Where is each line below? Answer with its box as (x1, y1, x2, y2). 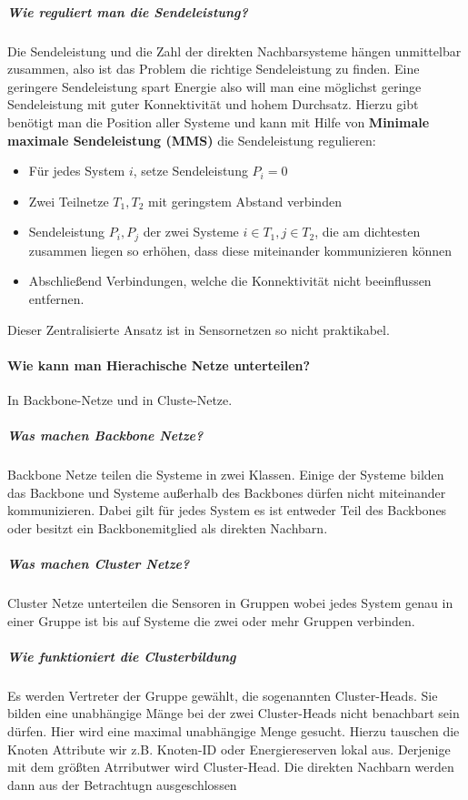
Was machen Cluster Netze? (7, 554, 190, 573)
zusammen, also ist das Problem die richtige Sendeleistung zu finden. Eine (7, 59, 420, 78)
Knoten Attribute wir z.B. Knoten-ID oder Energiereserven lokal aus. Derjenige (7, 739, 451, 758)
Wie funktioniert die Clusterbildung (7, 646, 236, 665)
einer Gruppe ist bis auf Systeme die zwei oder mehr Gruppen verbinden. (7, 611, 415, 630)
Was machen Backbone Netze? (7, 426, 204, 445)
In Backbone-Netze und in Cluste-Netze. (7, 390, 233, 409)
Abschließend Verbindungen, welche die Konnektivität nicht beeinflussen (28, 271, 432, 290)
